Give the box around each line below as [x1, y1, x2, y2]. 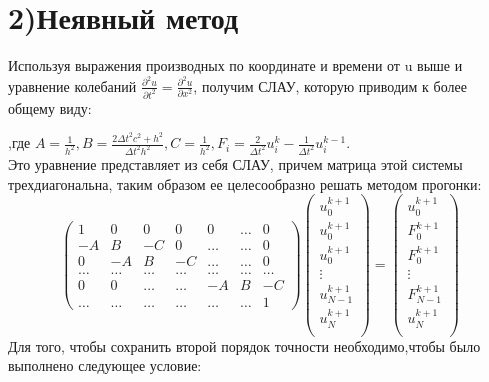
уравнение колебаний [8, 75, 137, 96]
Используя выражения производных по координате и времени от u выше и [8, 55, 463, 76]
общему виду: [8, 97, 92, 118]
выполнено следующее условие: [8, 355, 202, 376]
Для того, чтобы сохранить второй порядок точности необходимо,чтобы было [8, 335, 481, 356]
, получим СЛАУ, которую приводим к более [193, 75, 467, 96]
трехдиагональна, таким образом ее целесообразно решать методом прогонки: [8, 173, 482, 194]
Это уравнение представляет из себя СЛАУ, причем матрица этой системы [8, 154, 463, 175]
